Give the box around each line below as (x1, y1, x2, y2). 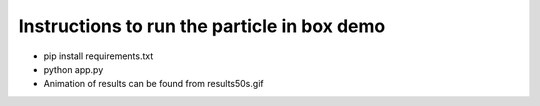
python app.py (43, 63, 104, 75)
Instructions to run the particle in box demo (18, 15, 386, 37)
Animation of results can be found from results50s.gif (43, 78, 264, 90)
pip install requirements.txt (43, 50, 154, 62)
